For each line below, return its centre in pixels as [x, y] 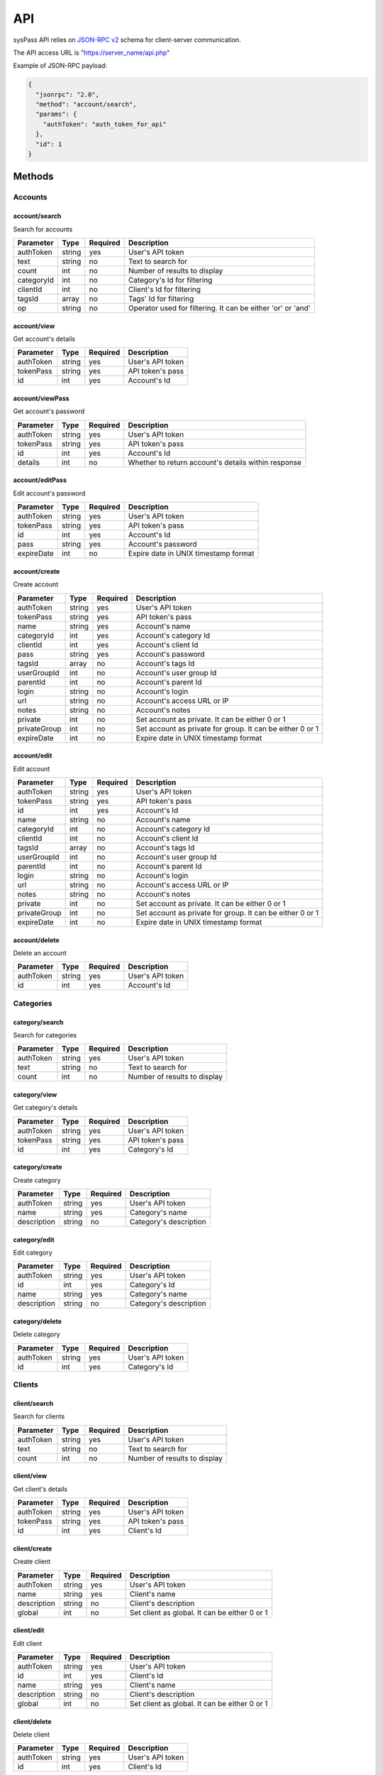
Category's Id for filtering [170, 280]
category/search [38, 1022]
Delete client [32, 1734]
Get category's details [45, 1108]
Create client [32, 1561]
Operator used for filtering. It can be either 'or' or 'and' [220, 308]
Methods [33, 176]
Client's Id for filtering [165, 289]
